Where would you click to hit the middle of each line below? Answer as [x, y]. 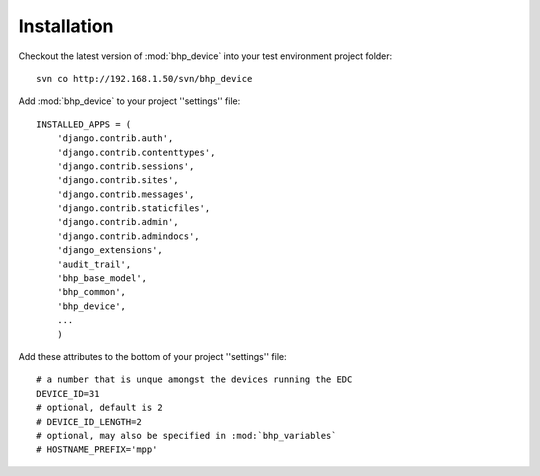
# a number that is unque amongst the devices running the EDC [194, 379]
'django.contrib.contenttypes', [136, 152]
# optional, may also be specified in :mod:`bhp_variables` [186, 435]
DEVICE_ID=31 [68, 393]
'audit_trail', [94, 264]
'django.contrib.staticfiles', [133, 208]
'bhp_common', [91, 292]
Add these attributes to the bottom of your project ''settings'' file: [152, 356]
